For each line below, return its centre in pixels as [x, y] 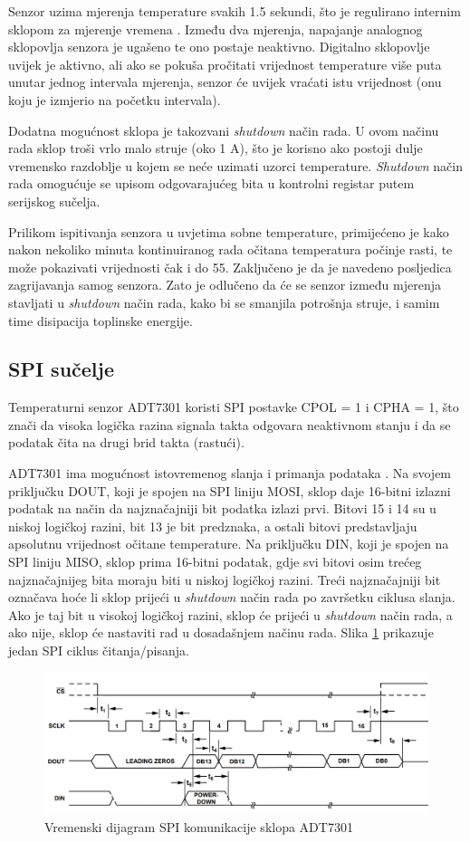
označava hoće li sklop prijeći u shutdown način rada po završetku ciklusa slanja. [232, 597]
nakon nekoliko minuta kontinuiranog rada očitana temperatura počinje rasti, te [230, 249]
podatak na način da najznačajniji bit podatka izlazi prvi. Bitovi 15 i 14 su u [222, 508]
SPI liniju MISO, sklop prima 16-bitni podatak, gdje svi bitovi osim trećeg [215, 562]
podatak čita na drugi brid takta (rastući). [126, 442]
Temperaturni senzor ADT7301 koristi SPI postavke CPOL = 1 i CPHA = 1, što [234, 407]
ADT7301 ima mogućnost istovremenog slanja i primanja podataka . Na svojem [230, 473]
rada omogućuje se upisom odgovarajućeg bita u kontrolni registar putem [211, 183]
